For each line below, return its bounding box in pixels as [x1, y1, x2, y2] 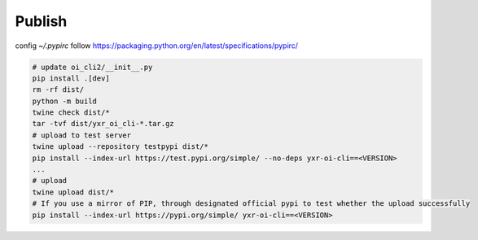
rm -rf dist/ [32, 85, 85, 94]
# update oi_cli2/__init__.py [32, 62, 153, 72]
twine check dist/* [32, 108, 110, 117]
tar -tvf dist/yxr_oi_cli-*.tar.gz [32, 119, 174, 129]
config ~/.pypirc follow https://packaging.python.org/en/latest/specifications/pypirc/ [15, 41, 299, 50]
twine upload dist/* [32, 187, 114, 197]
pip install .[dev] [32, 73, 110, 83]
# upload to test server [32, 130, 132, 140]
